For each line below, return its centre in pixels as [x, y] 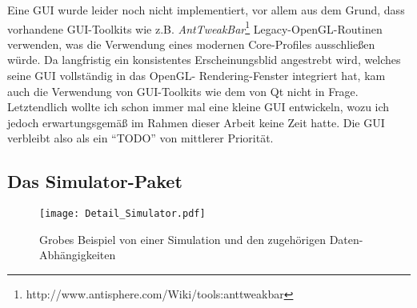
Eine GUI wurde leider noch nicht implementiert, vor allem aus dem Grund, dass [206, 10]
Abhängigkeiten [78, 255]
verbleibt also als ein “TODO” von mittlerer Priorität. [140, 138]
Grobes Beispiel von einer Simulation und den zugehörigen [182, 239]
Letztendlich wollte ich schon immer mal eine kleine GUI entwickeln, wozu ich [198, 107]
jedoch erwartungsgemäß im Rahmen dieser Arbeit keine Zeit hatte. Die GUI [196, 122]
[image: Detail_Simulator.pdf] [122, 214]
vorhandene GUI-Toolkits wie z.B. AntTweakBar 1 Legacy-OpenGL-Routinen [195, 27]
